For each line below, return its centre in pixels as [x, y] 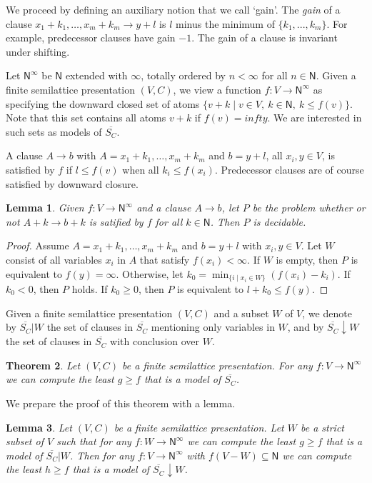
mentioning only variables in [213, 327]
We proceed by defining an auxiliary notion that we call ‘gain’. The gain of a [173, 9]
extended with [96, 75]
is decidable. [280, 221]
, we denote [327, 313]
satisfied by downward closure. [72, 183]
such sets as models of [54, 131]
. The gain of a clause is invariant [265, 38]
